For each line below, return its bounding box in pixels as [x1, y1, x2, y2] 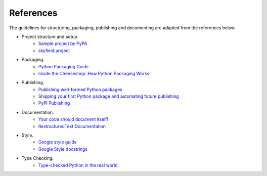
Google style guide [38, 139, 77, 145]
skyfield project [38, 47, 70, 53]
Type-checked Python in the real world [38, 162, 118, 168]
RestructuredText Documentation [38, 123, 106, 129]
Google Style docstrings [38, 146, 88, 152]
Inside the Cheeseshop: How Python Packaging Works [38, 70, 150, 76]
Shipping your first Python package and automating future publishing [38, 93, 179, 99]
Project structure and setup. [21, 34, 79, 40]
